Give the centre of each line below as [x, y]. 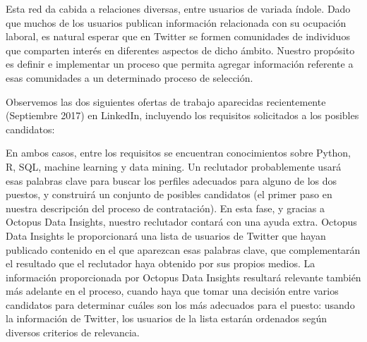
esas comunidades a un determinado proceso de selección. [130, 77]
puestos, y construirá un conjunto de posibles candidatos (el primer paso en [169, 194]
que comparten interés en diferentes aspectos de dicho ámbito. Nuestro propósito [180, 50]
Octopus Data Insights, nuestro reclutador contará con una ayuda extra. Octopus [181, 222]
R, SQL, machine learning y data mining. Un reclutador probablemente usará [174, 166]
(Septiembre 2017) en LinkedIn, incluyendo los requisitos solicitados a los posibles [182, 115]
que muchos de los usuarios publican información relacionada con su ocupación [176, 22]
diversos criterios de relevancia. [73, 332]
